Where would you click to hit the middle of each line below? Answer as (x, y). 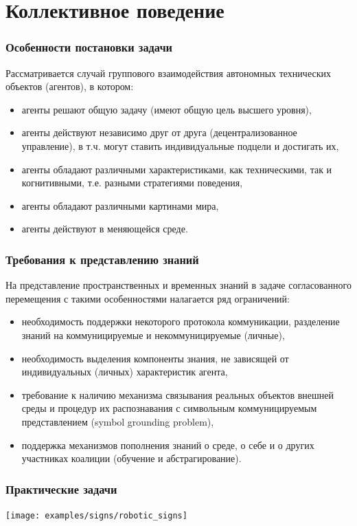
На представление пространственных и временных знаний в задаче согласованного (178, 285)
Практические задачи (61, 489)
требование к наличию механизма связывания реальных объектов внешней (177, 394)
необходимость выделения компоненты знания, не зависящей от (155, 358)
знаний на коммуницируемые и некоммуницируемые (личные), (153, 335)
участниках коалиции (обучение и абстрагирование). (131, 458)
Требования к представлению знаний (102, 259)
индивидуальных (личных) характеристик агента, (125, 372)
